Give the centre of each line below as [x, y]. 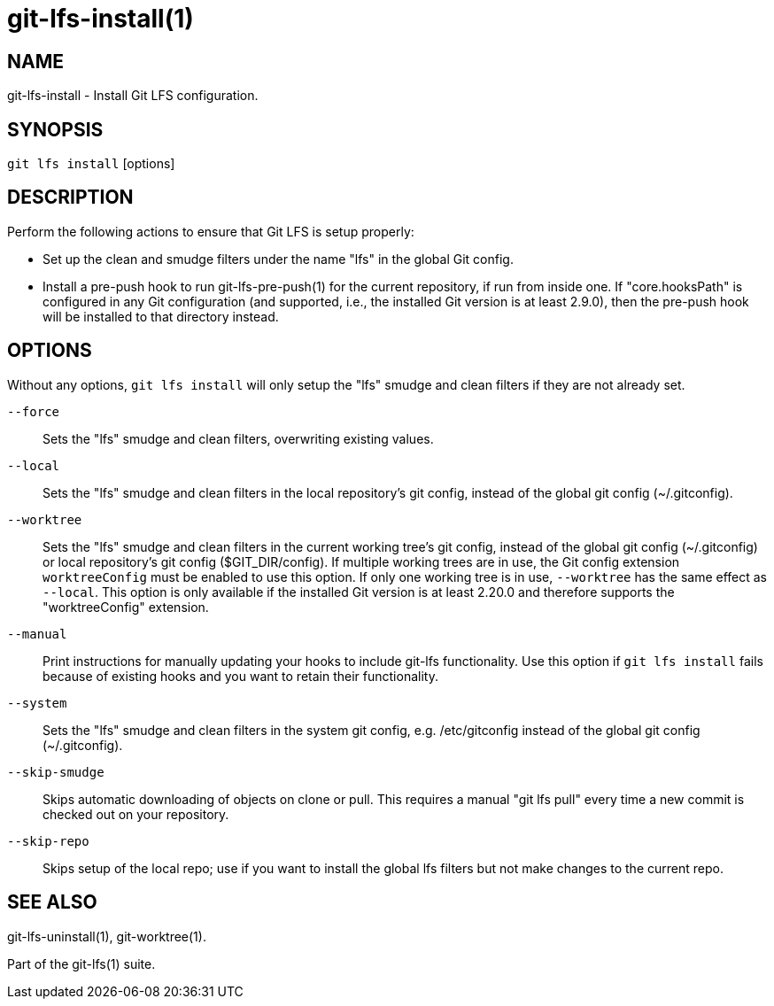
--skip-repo [48, 841]
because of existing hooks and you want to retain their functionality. [240, 676]
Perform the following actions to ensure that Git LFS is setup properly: [211, 231]
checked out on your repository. [136, 814]
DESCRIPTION [70, 197]
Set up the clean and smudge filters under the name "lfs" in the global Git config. [278, 259]
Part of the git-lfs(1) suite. [81, 963]
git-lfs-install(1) [101, 19]
